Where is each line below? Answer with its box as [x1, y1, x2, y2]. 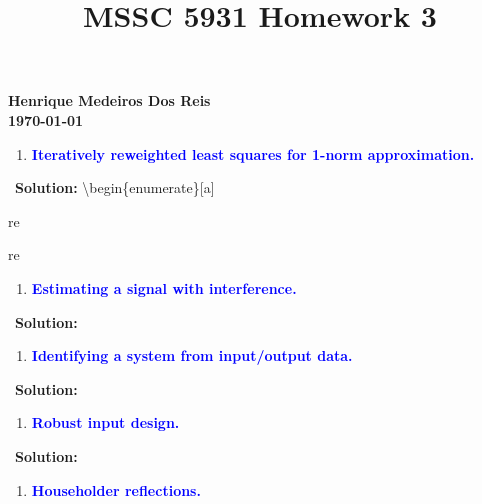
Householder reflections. [31, 479, 201, 500]
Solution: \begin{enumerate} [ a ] [15, 177, 215, 198]
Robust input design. [31, 412, 180, 433]
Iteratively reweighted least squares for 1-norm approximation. [31, 143, 475, 164]
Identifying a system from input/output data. [31, 345, 353, 366]
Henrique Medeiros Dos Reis [8, 90, 211, 111]
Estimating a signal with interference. [31, 277, 297, 298]
